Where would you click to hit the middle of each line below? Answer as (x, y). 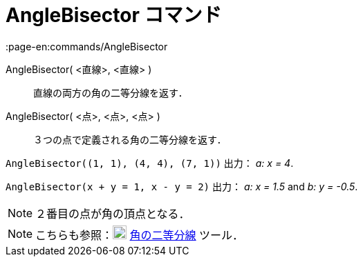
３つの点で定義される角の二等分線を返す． (130, 139)
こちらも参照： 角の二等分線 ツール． (140, 235)
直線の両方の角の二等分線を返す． (111, 92)
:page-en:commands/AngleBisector (87, 46)
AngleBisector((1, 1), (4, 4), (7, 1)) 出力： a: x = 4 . (150, 163)
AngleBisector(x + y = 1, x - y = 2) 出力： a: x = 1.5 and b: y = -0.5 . (182, 186)
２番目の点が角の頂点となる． (113, 213)
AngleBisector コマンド (114, 15)
